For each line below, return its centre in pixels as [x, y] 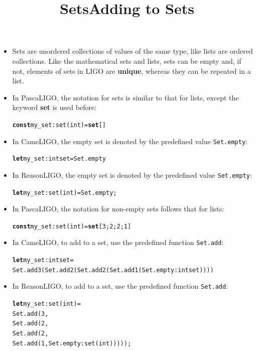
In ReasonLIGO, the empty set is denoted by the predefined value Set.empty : [132, 174]
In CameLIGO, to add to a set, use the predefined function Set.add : [118, 242]
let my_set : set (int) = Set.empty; [65, 193]
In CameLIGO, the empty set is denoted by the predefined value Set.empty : [130, 141]
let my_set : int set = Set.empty [59, 159]
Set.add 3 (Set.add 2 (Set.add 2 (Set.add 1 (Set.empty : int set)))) [113, 270]
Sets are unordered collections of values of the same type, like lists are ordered [133, 51]
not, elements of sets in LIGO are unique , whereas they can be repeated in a [132, 71]
